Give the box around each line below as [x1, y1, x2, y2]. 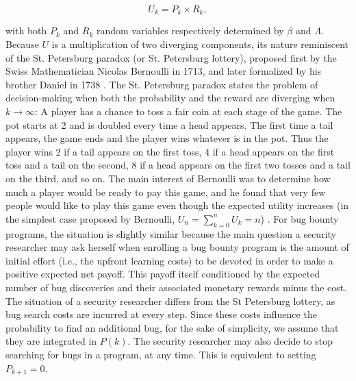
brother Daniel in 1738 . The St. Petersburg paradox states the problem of [5, 77, 318, 91]
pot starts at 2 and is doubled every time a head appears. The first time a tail [5, 117, 333, 132]
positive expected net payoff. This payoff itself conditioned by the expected [5, 267, 320, 281]
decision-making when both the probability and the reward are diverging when [5, 90, 335, 105]
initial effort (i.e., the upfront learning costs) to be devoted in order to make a [5, 253, 333, 267]
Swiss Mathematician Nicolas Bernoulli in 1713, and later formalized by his [5, 64, 322, 78]
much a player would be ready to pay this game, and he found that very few [5, 184, 326, 199]
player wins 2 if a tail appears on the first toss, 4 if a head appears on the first [5, 144, 335, 158]
